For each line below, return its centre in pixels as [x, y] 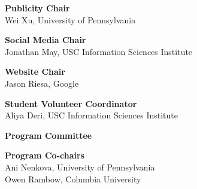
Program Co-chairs [45, 155]
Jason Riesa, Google [42, 83]
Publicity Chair [37, 8]
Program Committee [49, 135]
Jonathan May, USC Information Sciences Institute [99, 51]
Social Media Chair [46, 40]
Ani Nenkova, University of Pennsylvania [80, 167]
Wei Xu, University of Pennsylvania [70, 19]
